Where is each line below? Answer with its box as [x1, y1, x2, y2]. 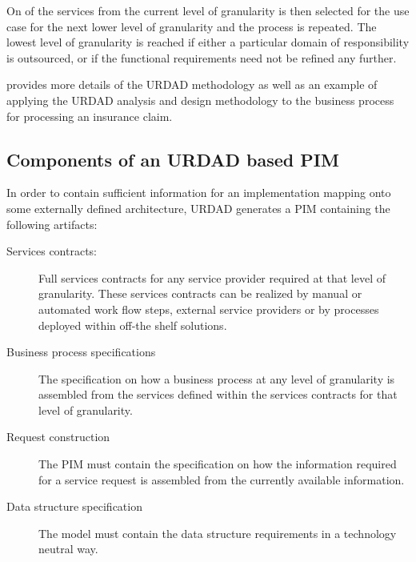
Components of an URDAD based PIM [6, 147, 339, 171]
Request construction [6, 428, 110, 445]
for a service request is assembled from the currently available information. [38, 471, 405, 488]
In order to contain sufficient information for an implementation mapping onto [6, 184, 391, 201]
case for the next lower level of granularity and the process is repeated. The [6, 18, 377, 34]
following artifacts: [6, 215, 98, 232]
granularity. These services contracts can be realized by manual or [38, 285, 362, 302]
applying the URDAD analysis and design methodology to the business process [6, 91, 394, 108]
